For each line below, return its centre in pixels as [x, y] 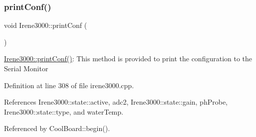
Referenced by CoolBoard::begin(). [57, 128]
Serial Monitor [26, 68]
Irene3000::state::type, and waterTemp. [64, 111]
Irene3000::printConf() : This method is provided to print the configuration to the [128, 59]
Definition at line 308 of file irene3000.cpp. [69, 85]
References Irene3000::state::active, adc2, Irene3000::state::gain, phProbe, [116, 102]
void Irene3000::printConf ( [46, 25]
